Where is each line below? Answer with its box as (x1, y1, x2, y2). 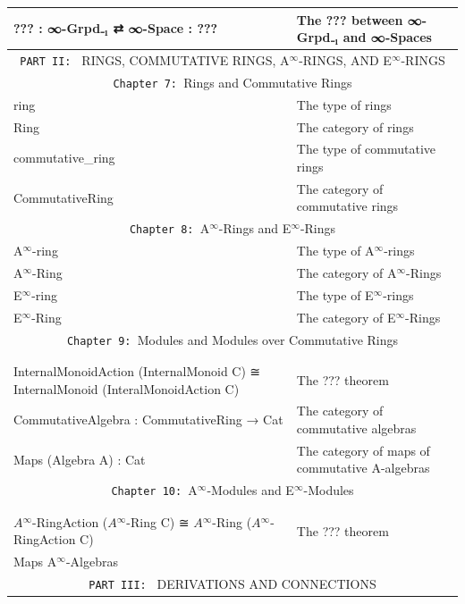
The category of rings (296, 117, 414, 136)
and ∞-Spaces (342, 28, 432, 46)
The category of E (296, 307, 396, 326)
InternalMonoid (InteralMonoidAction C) (13, 379, 240, 398)
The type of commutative (296, 139, 436, 158)
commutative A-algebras (296, 458, 430, 477)
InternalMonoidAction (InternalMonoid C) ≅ (13, 362, 261, 380)
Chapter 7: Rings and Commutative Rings (113, 72, 352, 91)
